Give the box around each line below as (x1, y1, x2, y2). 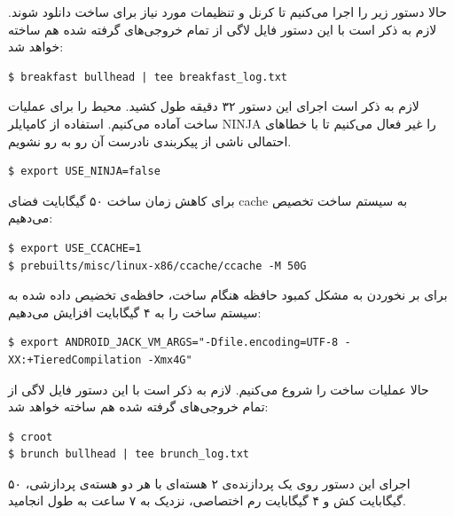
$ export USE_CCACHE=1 (8, 241, 142, 254)
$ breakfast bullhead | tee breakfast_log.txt (8, 70, 287, 83)
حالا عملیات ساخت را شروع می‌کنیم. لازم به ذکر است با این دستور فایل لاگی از (8, 379, 429, 398)
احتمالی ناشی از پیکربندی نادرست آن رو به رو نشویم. (8, 131, 292, 150)
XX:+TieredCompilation (8, 353, 142, 366)
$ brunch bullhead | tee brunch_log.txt (8, 448, 250, 461)
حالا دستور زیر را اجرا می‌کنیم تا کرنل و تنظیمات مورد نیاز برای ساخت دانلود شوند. (8, 3, 447, 20)
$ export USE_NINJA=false (8, 165, 160, 178)
